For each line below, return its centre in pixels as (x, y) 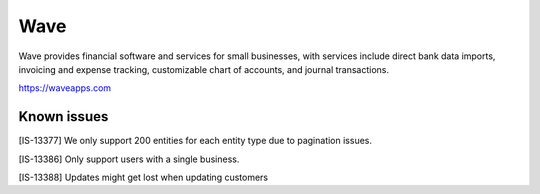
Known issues (63, 116)
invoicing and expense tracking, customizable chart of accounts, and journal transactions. (204, 69)
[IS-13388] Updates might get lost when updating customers (143, 177)
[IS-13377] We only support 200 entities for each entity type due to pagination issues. (195, 141)
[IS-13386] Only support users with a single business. (129, 159)
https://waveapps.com (65, 88)
